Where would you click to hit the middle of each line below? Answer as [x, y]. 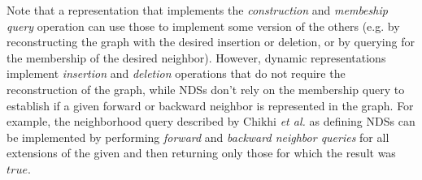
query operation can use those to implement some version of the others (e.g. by [203, 26]
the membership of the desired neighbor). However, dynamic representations [196, 57]
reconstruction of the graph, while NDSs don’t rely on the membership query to [206, 89]
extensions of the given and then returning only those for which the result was [201, 153]
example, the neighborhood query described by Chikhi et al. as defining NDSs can [211, 121]
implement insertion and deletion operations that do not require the [176, 73]
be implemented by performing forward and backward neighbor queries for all [198, 137]
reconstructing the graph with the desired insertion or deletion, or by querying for [211, 42]
